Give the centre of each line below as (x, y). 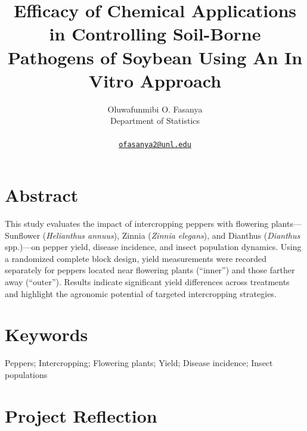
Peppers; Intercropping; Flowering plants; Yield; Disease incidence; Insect (139, 363)
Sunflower (23, 235)
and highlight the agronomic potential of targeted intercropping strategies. (141, 293)
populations (26, 374)
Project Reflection (81, 415)
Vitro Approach (155, 80)
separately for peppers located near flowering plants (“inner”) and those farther (150, 270)
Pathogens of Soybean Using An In (155, 57)
